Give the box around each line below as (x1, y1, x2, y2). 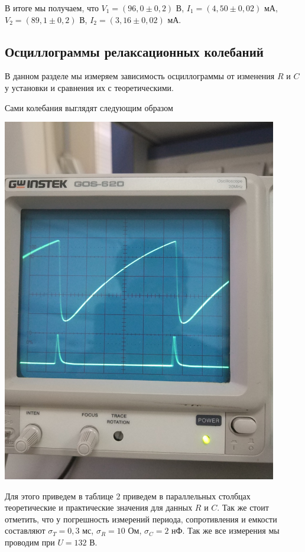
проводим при (5, 535, 55, 548)
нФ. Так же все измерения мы (171, 524, 280, 537)
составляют (5, 524, 46, 537)
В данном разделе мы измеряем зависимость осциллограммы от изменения (5, 70, 275, 82)
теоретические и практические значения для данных (5, 501, 193, 514)
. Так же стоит (217, 501, 269, 514)
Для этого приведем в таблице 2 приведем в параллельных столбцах (5, 489, 251, 502)
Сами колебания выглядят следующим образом (5, 101, 173, 113)
